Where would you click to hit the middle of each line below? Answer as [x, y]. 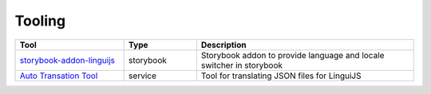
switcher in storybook [242, 65]
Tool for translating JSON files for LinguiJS [281, 76]
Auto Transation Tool [59, 76]
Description [223, 45]
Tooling [40, 21]
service [142, 76]
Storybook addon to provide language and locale [293, 55]
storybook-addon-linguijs [67, 60]
